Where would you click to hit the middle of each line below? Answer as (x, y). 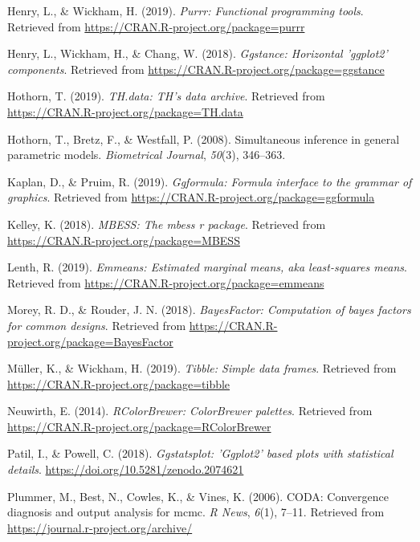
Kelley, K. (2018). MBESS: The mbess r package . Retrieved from (167, 224)
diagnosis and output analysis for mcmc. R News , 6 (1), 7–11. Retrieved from (196, 512)
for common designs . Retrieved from (97, 325)
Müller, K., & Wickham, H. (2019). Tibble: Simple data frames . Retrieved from (202, 368)
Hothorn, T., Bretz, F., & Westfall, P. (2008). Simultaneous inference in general (204, 139)
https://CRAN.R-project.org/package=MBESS (124, 240)
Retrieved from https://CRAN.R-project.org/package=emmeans (166, 282)
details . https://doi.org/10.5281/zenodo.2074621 (126, 469)
